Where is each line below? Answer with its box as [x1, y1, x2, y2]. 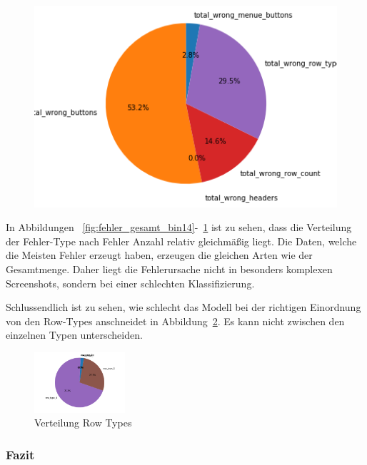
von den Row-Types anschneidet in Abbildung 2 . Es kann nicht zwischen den [6, 313, 345, 328]
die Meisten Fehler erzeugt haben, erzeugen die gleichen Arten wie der [6, 247, 313, 262]
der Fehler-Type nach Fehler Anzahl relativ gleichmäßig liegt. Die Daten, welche [6, 233, 357, 248]
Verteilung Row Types [34, 415, 132, 430]
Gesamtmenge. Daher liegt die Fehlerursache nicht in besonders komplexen [6, 262, 333, 277]
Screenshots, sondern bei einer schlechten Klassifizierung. [6, 275, 255, 290]
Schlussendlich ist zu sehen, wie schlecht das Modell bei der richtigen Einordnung [6, 300, 361, 315]
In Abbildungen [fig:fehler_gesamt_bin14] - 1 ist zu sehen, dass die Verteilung [6, 220, 352, 235]
